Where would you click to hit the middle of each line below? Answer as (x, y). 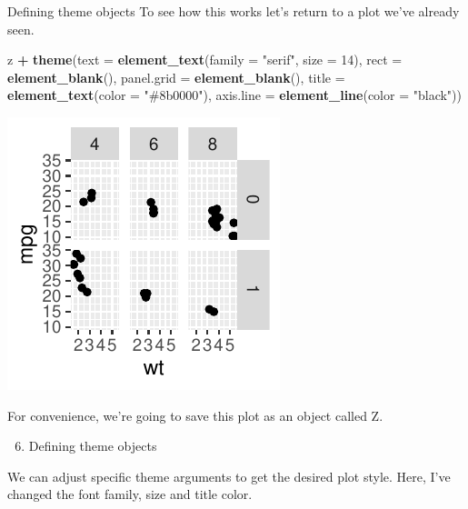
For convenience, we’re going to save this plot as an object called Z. (195, 415)
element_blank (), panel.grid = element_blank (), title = (176, 77)
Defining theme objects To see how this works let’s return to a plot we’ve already (234, 11)
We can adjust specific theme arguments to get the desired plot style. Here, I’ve (229, 476)
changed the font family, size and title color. (130, 494)
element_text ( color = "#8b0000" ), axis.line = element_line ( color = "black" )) (234, 95)
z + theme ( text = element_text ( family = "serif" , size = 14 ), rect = (205, 60)
